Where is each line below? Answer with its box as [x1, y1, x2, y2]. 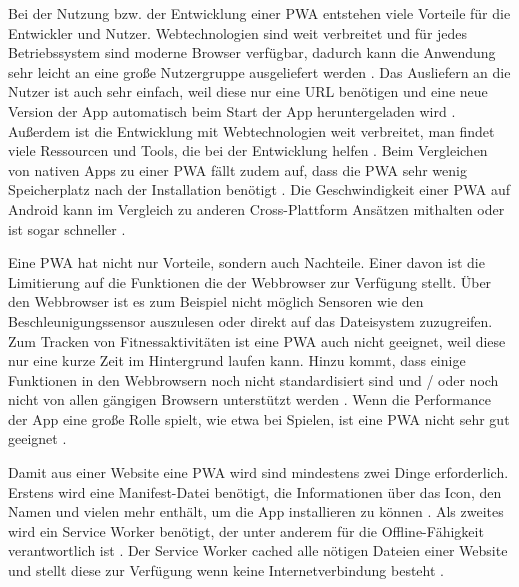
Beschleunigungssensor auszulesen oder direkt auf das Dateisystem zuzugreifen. [8, 310, 493, 331]
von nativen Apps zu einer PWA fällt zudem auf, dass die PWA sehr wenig [8, 159, 467, 180]
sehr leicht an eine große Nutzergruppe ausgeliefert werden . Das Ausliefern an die [8, 61, 511, 82]
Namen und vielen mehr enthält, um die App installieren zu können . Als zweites [8, 501, 504, 522]
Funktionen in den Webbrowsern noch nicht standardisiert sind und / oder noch [8, 369, 499, 390]
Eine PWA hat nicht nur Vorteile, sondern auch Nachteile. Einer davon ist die [8, 252, 485, 273]
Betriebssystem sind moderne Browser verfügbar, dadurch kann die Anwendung [8, 42, 496, 63]
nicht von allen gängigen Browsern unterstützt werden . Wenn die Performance [8, 389, 491, 410]
